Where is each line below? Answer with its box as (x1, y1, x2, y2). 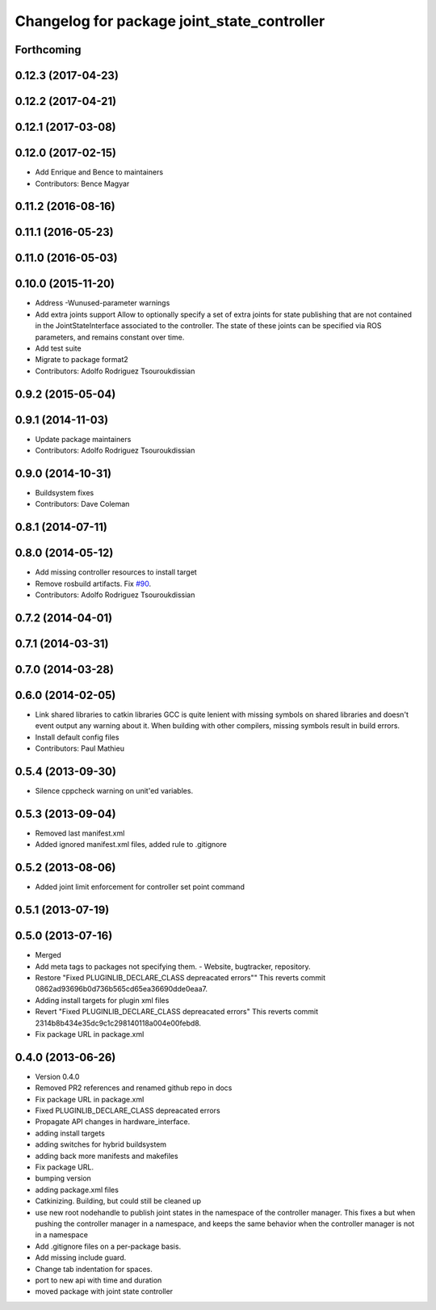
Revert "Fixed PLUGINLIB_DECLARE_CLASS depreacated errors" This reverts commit (35, 1007, 319, 1017)
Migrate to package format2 (35, 355, 128, 364)
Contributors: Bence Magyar (35, 179, 130, 188)
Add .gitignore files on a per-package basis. (35, 1241, 182, 1251)
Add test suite (35, 343, 82, 353)
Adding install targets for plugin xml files (35, 995, 170, 1005)
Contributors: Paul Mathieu (35, 743, 125, 753)
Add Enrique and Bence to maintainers (35, 167, 164, 177)
